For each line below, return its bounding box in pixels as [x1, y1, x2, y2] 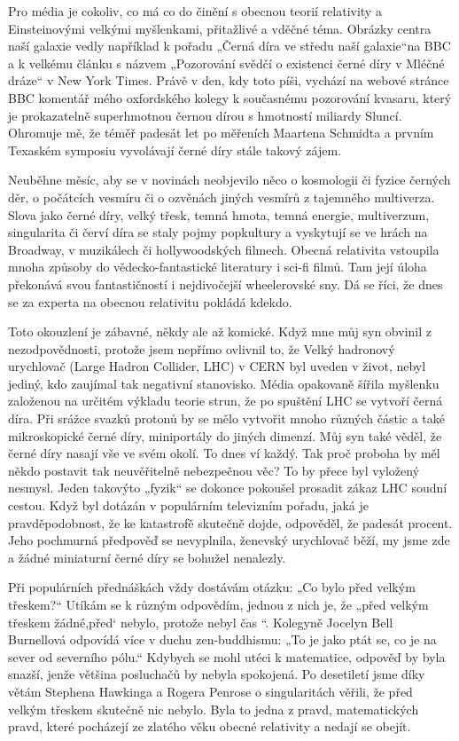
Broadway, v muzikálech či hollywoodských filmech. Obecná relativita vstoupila [8, 240, 440, 258]
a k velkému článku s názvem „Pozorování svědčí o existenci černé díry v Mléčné [8, 53, 445, 72]
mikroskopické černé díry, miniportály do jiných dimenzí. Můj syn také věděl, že [8, 426, 442, 445]
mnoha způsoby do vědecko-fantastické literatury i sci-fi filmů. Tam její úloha [8, 257, 427, 276]
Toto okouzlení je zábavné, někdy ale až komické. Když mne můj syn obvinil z [8, 322, 432, 341]
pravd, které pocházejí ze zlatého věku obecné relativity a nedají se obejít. [8, 717, 411, 736]
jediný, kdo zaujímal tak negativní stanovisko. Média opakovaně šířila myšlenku [8, 374, 440, 392]
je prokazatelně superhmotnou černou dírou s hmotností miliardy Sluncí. [8, 106, 402, 124]
